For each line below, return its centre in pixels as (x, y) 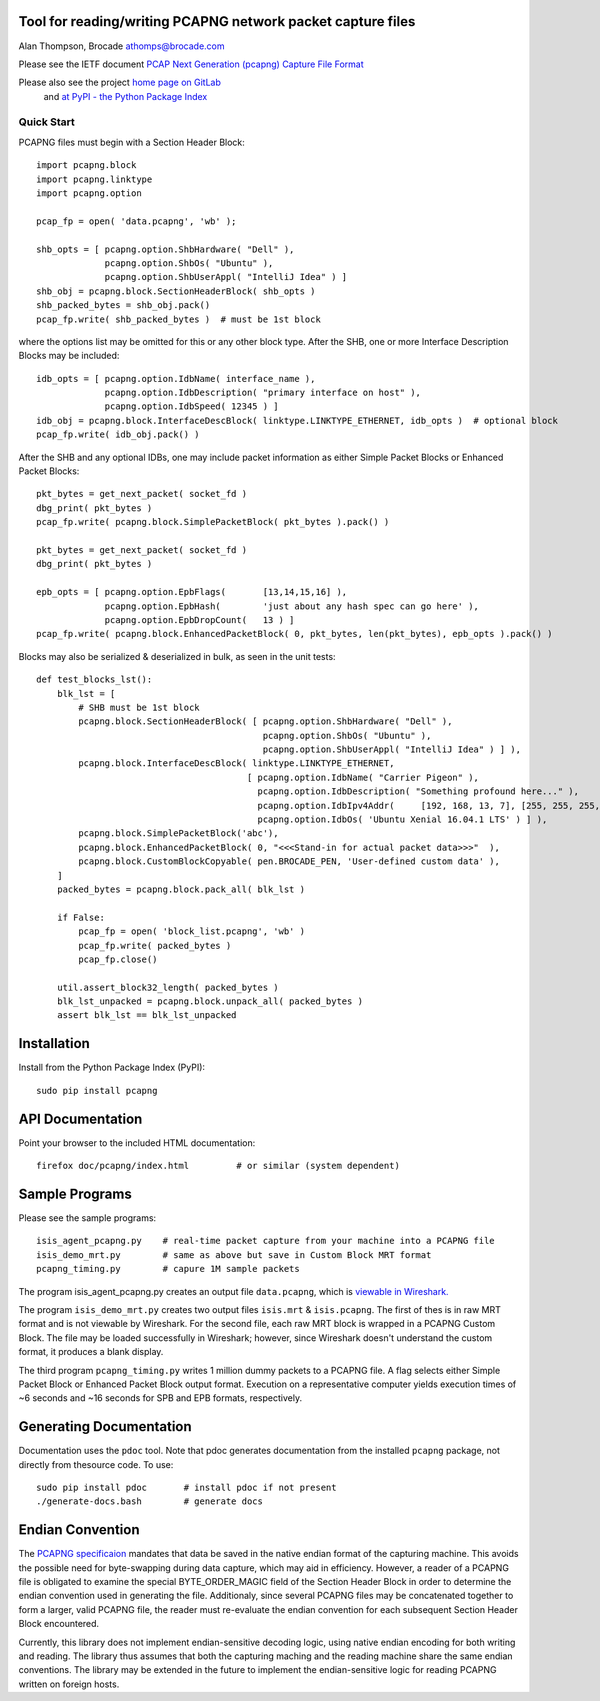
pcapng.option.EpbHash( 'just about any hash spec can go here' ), (292, 606)
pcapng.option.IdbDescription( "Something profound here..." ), (418, 791)
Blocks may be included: (69, 356)
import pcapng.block (86, 165)
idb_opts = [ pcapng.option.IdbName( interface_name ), (176, 378)
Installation (54, 1043)
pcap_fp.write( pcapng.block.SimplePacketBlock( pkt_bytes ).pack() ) (213, 522)
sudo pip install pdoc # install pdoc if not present (186, 1487)
